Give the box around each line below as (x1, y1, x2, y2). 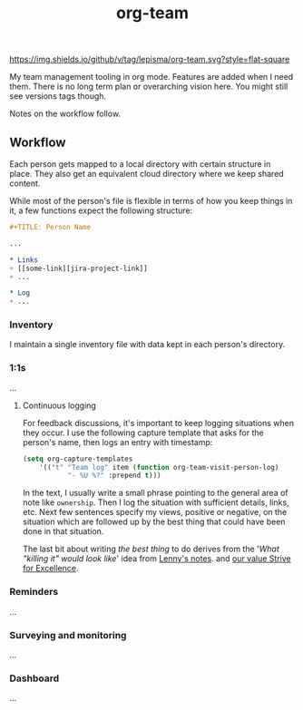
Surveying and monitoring (9, 628, 127, 641)
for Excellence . (22, 563, 79, 574)
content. (9, 178, 41, 189)
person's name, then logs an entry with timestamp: (22, 436, 213, 447)
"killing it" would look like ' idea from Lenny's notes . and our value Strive (22, 553, 292, 564)
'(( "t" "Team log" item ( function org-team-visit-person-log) (39, 462, 279, 472)
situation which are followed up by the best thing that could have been (22, 516, 286, 528)
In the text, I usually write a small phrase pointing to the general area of (22, 488, 288, 499)
